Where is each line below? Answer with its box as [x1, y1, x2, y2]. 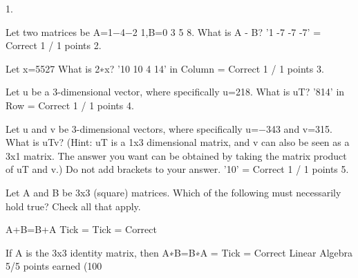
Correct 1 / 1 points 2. [6, 38, 102, 53]
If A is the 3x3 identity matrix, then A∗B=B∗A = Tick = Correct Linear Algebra [6, 245, 353, 259]
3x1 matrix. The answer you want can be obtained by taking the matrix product [6, 148, 347, 163]
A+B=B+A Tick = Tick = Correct [6, 222, 157, 237]
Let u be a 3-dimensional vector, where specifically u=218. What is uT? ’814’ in [6, 84, 345, 99]
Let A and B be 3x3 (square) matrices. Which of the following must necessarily [6, 185, 341, 199]
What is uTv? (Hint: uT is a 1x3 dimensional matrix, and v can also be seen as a [6, 135, 350, 149]
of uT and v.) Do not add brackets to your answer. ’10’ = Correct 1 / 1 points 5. [6, 162, 349, 176]
